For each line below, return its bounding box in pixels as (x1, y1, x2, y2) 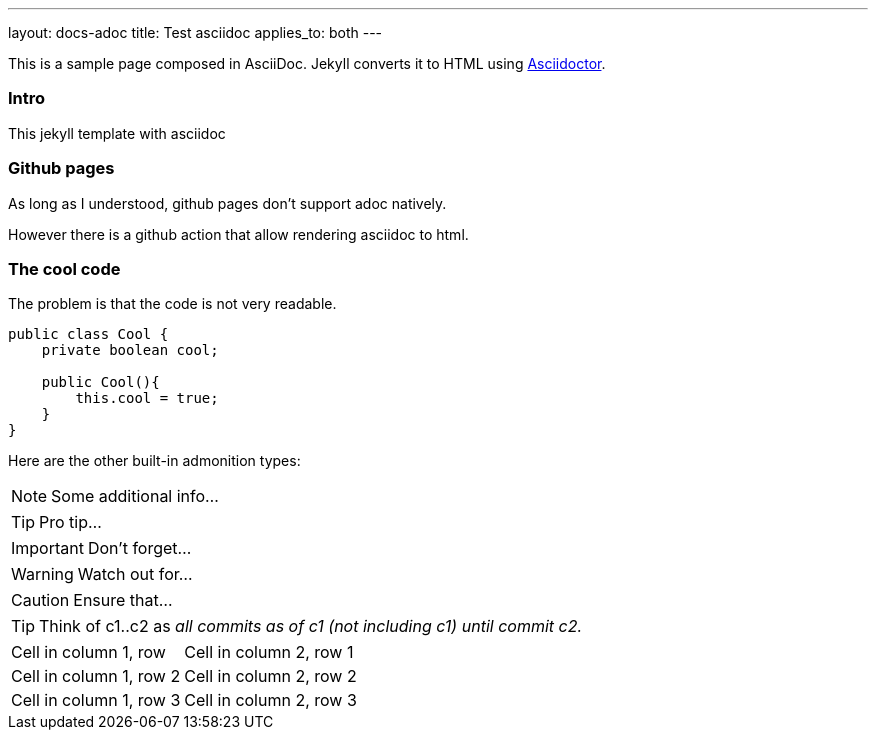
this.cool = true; (75, 390, 219, 407)
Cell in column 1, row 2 (11, 666, 181, 687)
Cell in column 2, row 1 (184, 642, 354, 663)
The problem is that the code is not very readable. (8, 295, 337, 313)
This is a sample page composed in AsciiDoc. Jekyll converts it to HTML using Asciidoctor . (8, 55, 606, 72)
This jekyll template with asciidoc (8, 124, 226, 142)
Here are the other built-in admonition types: (8, 452, 301, 470)
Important (11, 538, 84, 559)
